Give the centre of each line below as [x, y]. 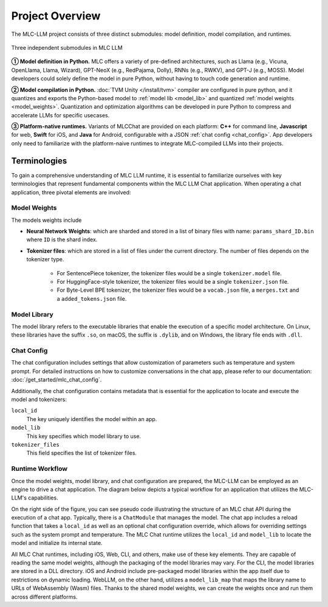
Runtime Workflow [39, 469]
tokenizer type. [45, 259]
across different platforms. [44, 597]
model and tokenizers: [39, 400]
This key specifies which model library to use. [84, 436]
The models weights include [46, 220]
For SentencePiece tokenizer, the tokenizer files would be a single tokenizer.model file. [169, 273]
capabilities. [43, 498]
